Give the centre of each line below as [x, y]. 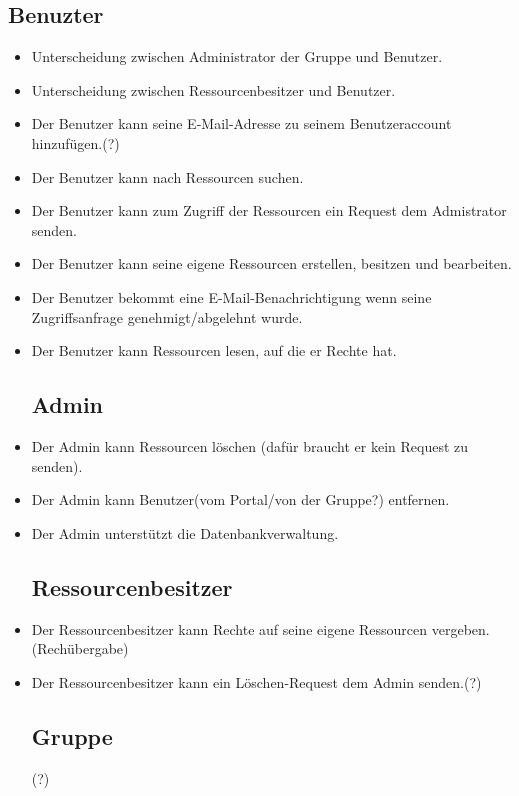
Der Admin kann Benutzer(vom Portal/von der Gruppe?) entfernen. [240, 499]
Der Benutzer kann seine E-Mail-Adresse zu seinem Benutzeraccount [241, 123]
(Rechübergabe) [80, 648]
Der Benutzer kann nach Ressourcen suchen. [167, 176]
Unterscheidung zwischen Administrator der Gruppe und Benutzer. [237, 56]
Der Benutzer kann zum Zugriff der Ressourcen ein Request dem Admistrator [269, 210]
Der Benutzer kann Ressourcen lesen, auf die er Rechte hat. [214, 350]
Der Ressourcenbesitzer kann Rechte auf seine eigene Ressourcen [229, 628]
